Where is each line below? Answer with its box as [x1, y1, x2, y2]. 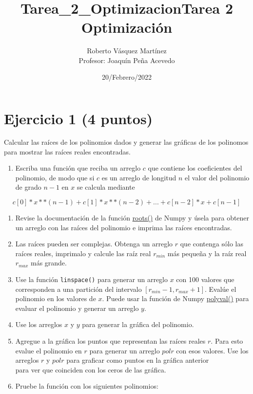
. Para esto [211, 336, 243, 346]
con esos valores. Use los [176, 345, 249, 355]
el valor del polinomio [185, 172, 250, 182]
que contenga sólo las [180, 239, 243, 249]
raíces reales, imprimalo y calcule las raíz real [15, 248, 151, 258]
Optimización [81, 17, 173, 37]
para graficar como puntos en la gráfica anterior [66, 355, 209, 365]
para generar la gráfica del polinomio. [82, 319, 194, 329]
